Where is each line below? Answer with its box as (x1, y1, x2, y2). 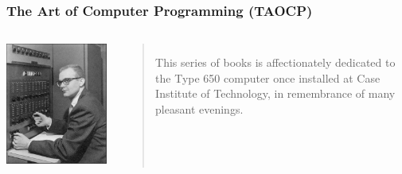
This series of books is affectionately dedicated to (155, 54, 396, 71)
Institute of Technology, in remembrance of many (155, 85, 396, 102)
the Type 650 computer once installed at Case (155, 69, 381, 86)
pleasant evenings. (155, 101, 244, 117)
